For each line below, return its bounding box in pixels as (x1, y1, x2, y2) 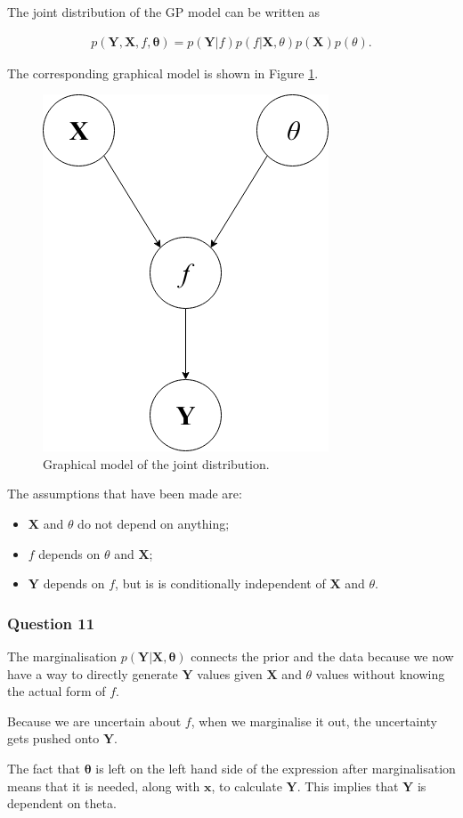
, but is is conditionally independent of (115, 574, 326, 593)
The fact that (7, 758, 81, 777)
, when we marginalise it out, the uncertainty (191, 711, 437, 730)
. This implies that (296, 776, 399, 795)
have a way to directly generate (7, 664, 178, 683)
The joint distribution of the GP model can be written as (7, 3, 320, 20)
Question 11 (7, 611, 95, 634)
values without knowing (315, 664, 445, 683)
